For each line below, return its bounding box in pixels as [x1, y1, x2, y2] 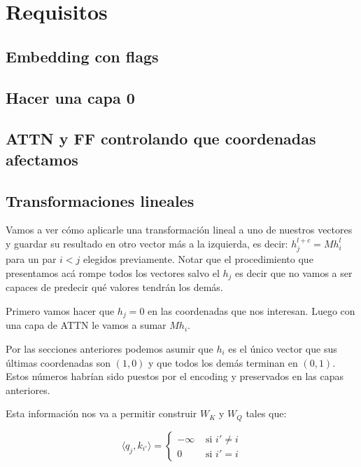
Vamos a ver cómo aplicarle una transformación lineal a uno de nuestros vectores [6, 222, 353, 237]
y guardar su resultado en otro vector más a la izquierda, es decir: [6, 236, 288, 250]
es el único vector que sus [228, 341, 337, 356]
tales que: [246, 406, 287, 421]
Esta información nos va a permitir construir [6, 406, 197, 421]
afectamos [6, 148, 78, 170]
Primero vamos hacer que [6, 303, 115, 318]
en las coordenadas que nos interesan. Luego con [148, 303, 355, 318]
